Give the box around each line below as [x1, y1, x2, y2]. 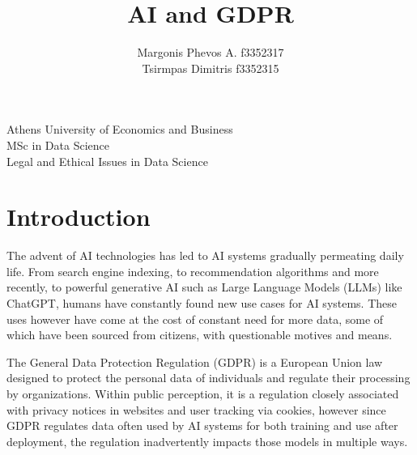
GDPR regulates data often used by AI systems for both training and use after [6, 417, 398, 434]
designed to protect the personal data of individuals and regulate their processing [6, 369, 411, 386]
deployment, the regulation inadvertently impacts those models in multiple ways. [6, 432, 408, 449]
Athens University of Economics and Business [6, 121, 233, 138]
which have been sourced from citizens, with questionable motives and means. [6, 326, 393, 343]
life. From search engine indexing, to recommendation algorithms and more [6, 262, 379, 279]
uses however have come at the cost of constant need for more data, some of [6, 310, 384, 327]
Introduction [6, 200, 151, 233]
